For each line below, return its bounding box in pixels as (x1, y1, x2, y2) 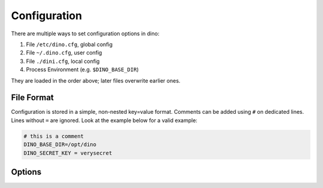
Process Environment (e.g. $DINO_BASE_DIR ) (26, 66, 139, 73)
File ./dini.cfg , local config (26, 57, 100, 65)
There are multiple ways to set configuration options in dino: (11, 30, 160, 37)
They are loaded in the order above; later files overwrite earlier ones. (11, 77, 181, 84)
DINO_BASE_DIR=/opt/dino (23, 141, 97, 148)
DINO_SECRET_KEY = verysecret (23, 150, 112, 156)
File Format (11, 93, 54, 103)
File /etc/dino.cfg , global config (26, 41, 113, 48)
